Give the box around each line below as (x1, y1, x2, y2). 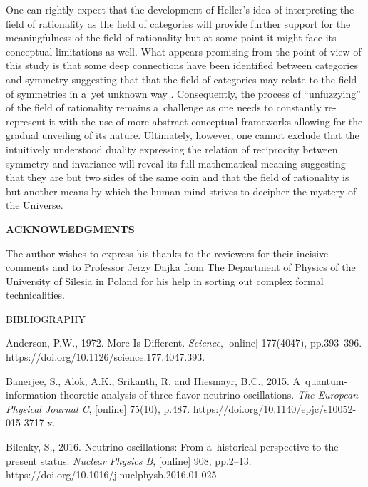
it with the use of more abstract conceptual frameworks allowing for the (48, 113, 363, 128)
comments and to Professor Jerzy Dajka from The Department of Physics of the (6, 260, 356, 275)
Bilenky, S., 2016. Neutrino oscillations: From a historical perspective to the (6, 439, 339, 454)
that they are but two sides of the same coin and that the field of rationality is (6, 170, 349, 185)
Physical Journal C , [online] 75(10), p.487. (6, 401, 190, 416)
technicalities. (6, 287, 65, 302)
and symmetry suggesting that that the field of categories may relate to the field (6, 71, 357, 86)
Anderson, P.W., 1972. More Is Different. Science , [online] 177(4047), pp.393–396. (6, 335, 362, 350)
